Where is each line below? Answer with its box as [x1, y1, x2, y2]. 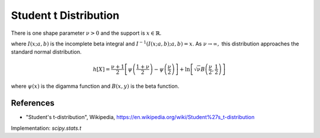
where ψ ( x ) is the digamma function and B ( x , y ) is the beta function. [11, 83, 180, 90]
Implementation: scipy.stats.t [11, 124, 82, 132]
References [11, 98, 55, 109]
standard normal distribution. [11, 48, 82, 55]
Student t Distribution [11, 9, 120, 22]
